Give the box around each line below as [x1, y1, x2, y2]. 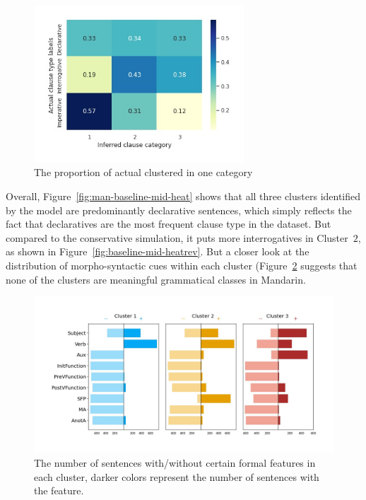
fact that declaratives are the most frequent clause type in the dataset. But [6, 216, 331, 231]
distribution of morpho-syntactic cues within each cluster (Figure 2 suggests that [6, 258, 358, 273]
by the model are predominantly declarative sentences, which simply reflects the [6, 202, 352, 217]
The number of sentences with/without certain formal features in [34, 455, 316, 470]
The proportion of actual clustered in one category [34, 165, 253, 180]
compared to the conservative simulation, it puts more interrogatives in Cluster [6, 230, 348, 245]
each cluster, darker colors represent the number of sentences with [34, 469, 319, 484]
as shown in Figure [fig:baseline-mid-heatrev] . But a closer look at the [6, 244, 309, 259]
